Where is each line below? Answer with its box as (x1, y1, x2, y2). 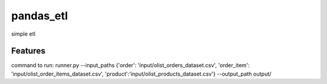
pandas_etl (11, 9, 68, 22)
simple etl (11, 30, 36, 37)
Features (11, 46, 45, 56)
